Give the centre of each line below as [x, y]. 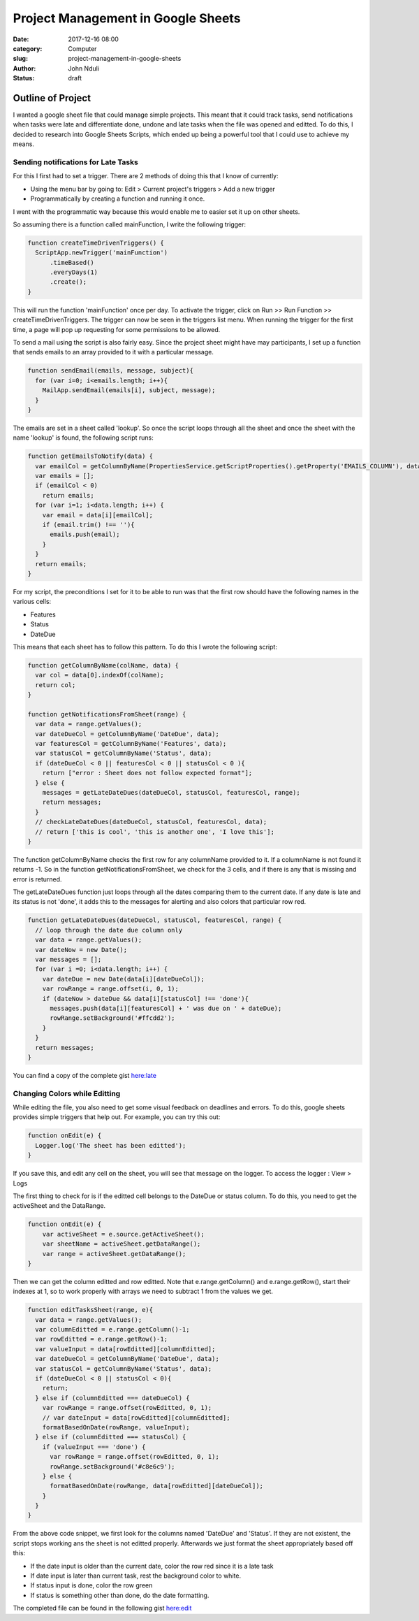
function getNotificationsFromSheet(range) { [107, 714]
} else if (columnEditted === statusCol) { [111, 1437]
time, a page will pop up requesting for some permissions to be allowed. [117, 329]
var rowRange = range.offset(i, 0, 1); [111, 989]
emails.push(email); [85, 534]
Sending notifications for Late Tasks [76, 162]
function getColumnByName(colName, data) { [103, 665]
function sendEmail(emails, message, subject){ [110, 371]
